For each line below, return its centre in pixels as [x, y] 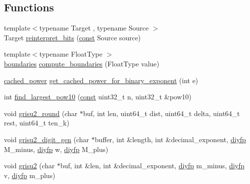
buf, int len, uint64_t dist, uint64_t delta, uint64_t [162, 113]
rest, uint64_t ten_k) [37, 123]
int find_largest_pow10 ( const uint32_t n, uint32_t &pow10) [98, 97]
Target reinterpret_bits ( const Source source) [72, 37]
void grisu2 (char [29, 166]
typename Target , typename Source [94, 28]
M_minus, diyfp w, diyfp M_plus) [56, 149]
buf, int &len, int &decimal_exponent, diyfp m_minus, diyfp [152, 166]
